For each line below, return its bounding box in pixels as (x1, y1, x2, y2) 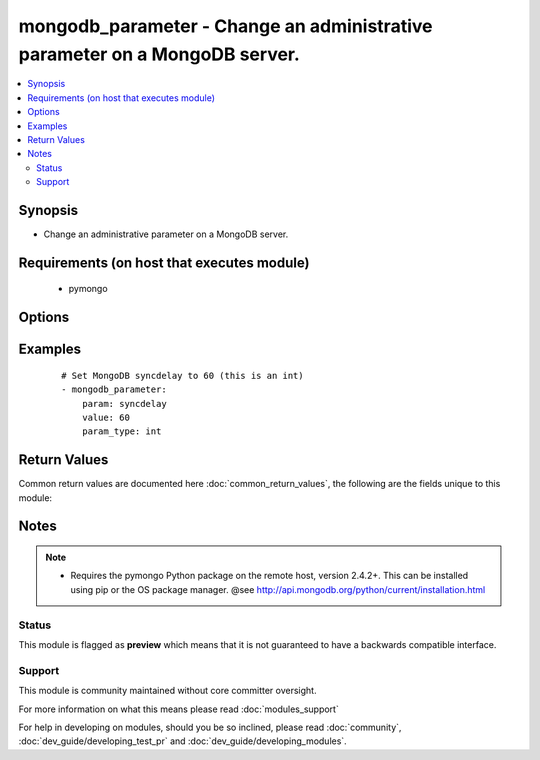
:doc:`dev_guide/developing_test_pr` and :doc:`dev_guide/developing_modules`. (18, 735, 347, 747)
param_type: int (81, 426, 162, 437)
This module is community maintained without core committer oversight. (18, 685, 317, 697)
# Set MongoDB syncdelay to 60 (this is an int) (61, 370, 304, 381)
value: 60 (81, 411, 130, 423)
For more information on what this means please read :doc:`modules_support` (18, 703, 339, 715)
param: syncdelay (81, 398, 167, 409)
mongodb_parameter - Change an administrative (18, 15, 433, 37)
